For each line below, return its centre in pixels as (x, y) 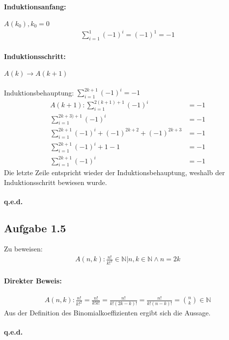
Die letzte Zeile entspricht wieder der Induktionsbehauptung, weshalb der (114, 172)
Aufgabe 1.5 (35, 228)
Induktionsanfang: (35, 6)
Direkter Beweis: (33, 280)
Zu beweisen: (23, 249)
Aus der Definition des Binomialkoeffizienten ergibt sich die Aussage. (107, 312)
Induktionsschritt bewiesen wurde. (56, 182)
